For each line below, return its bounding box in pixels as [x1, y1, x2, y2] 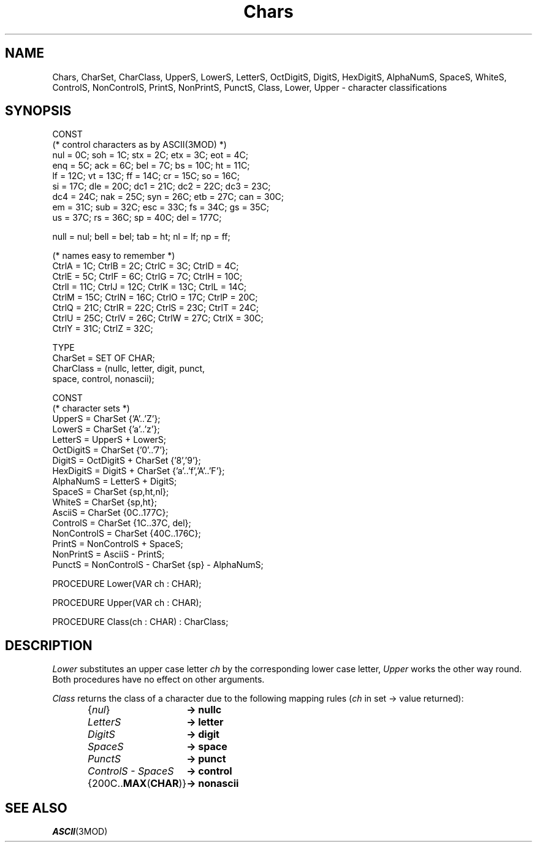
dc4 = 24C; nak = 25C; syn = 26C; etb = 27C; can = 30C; [52, 191, 284, 202]
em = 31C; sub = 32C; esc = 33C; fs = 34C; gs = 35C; [52, 202, 269, 213]
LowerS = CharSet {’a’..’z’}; [52, 424, 160, 435]
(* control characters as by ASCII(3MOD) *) [52, 139, 227, 150]
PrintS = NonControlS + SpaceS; [52, 538, 183, 550]
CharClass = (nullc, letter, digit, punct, [52, 363, 205, 374]
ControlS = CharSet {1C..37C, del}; [52, 518, 191, 529]
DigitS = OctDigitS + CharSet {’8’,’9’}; [52, 455, 201, 466]
